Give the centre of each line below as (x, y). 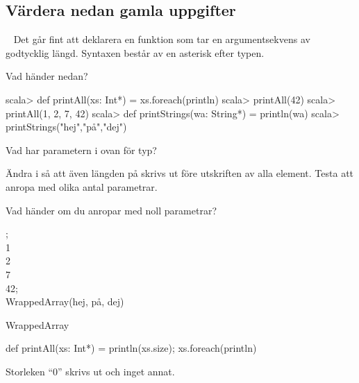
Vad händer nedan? (47, 76)
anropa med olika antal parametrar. (82, 186)
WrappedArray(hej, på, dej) (65, 301)
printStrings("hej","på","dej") (66, 127)
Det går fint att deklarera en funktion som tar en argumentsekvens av (162, 39)
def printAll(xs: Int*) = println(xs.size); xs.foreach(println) (131, 348)
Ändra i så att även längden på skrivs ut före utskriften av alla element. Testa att (180, 173)
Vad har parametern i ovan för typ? (81, 150)
